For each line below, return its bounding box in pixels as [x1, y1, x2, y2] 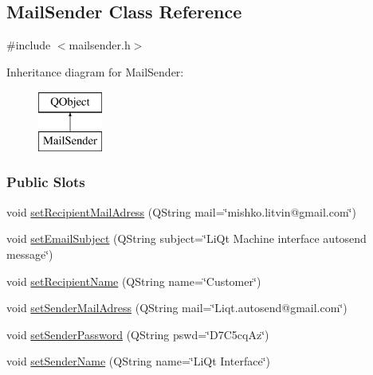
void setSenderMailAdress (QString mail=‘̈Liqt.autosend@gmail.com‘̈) [6, 299, 347, 316]
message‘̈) [6, 245, 53, 262]
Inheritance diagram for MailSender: [6, 63, 184, 80]
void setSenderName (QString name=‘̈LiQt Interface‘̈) [6, 353, 270, 369]
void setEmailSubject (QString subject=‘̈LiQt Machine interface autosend [6, 230, 367, 247]
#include [6, 37, 51, 53]
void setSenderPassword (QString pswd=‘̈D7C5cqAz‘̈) [6, 326, 269, 342]
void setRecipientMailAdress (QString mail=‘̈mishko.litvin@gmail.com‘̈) [6, 203, 356, 220]
